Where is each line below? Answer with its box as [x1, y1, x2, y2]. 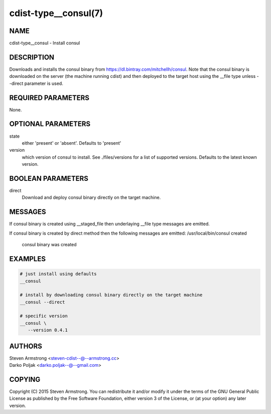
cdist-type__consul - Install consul [9, 40, 80, 46]
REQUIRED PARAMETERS [9, 93, 90, 102]
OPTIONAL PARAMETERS [9, 120, 91, 128]
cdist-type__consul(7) [9, 8, 103, 19]
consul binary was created [22, 242, 77, 248]
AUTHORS [9, 342, 43, 350]
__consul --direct [20, 299, 65, 305]
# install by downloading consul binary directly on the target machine [20, 292, 203, 298]
